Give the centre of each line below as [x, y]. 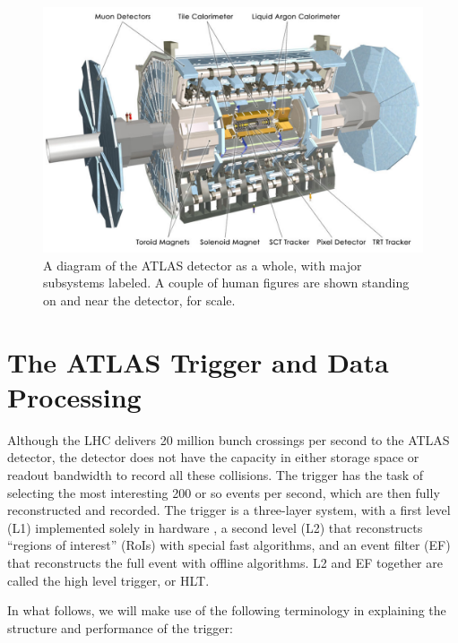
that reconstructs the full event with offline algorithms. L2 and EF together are [225, 562]
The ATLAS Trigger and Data [198, 361]
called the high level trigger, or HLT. [108, 580]
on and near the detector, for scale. [139, 300]
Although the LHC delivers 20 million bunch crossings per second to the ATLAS [229, 439]
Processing [74, 396]
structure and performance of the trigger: [120, 627]
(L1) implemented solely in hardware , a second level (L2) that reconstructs [215, 527]
